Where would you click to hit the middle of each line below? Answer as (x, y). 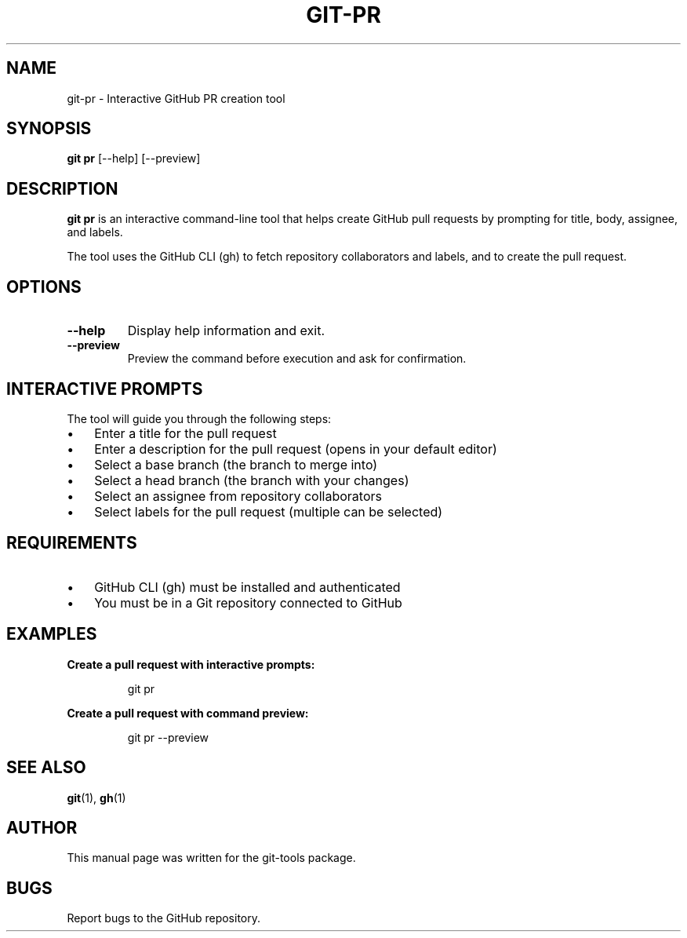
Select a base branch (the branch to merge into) (236, 464)
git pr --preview (168, 737)
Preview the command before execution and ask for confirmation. (297, 359)
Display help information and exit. (226, 331)
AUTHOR (42, 827)
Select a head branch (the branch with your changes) (252, 480)
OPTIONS (44, 287)
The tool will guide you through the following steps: (199, 418)
